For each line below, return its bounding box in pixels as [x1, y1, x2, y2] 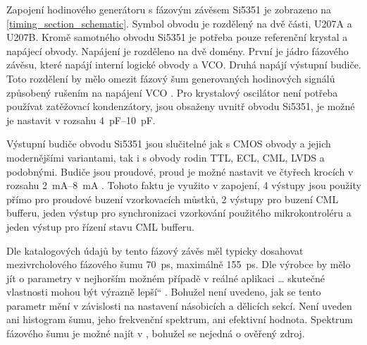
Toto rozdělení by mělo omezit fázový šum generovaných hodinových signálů [6, 71, 335, 85]
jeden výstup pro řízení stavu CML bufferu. [6, 219, 194, 234]
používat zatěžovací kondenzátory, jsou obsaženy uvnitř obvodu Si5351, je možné [6, 99, 355, 114]
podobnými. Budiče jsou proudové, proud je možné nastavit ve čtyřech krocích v [6, 164, 354, 178]
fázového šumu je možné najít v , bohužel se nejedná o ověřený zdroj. [6, 326, 305, 341]
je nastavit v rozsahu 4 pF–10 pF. [6, 112, 156, 127]
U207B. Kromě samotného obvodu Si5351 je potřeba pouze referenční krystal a [6, 30, 348, 44]
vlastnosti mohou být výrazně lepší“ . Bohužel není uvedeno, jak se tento [6, 284, 321, 299]
